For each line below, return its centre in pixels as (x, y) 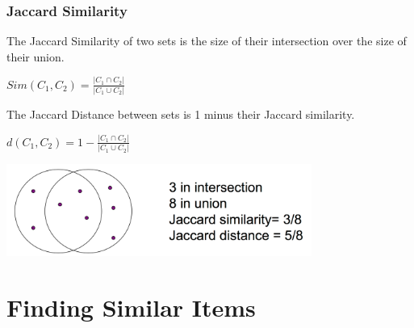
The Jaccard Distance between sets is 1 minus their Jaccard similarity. (181, 114)
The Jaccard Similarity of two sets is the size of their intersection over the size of (207, 41)
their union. (36, 56)
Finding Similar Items (131, 307)
